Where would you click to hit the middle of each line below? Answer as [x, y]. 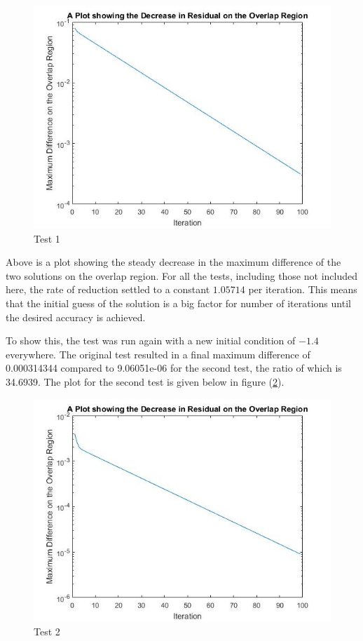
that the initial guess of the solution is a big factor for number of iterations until [178, 303]
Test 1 [47, 238]
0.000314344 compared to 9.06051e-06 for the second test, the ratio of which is [174, 368]
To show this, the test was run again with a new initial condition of [151, 340]
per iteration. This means [303, 289]
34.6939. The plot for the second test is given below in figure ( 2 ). [145, 381]
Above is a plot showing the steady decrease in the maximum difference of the [173, 262]
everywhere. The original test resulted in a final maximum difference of [158, 354]
